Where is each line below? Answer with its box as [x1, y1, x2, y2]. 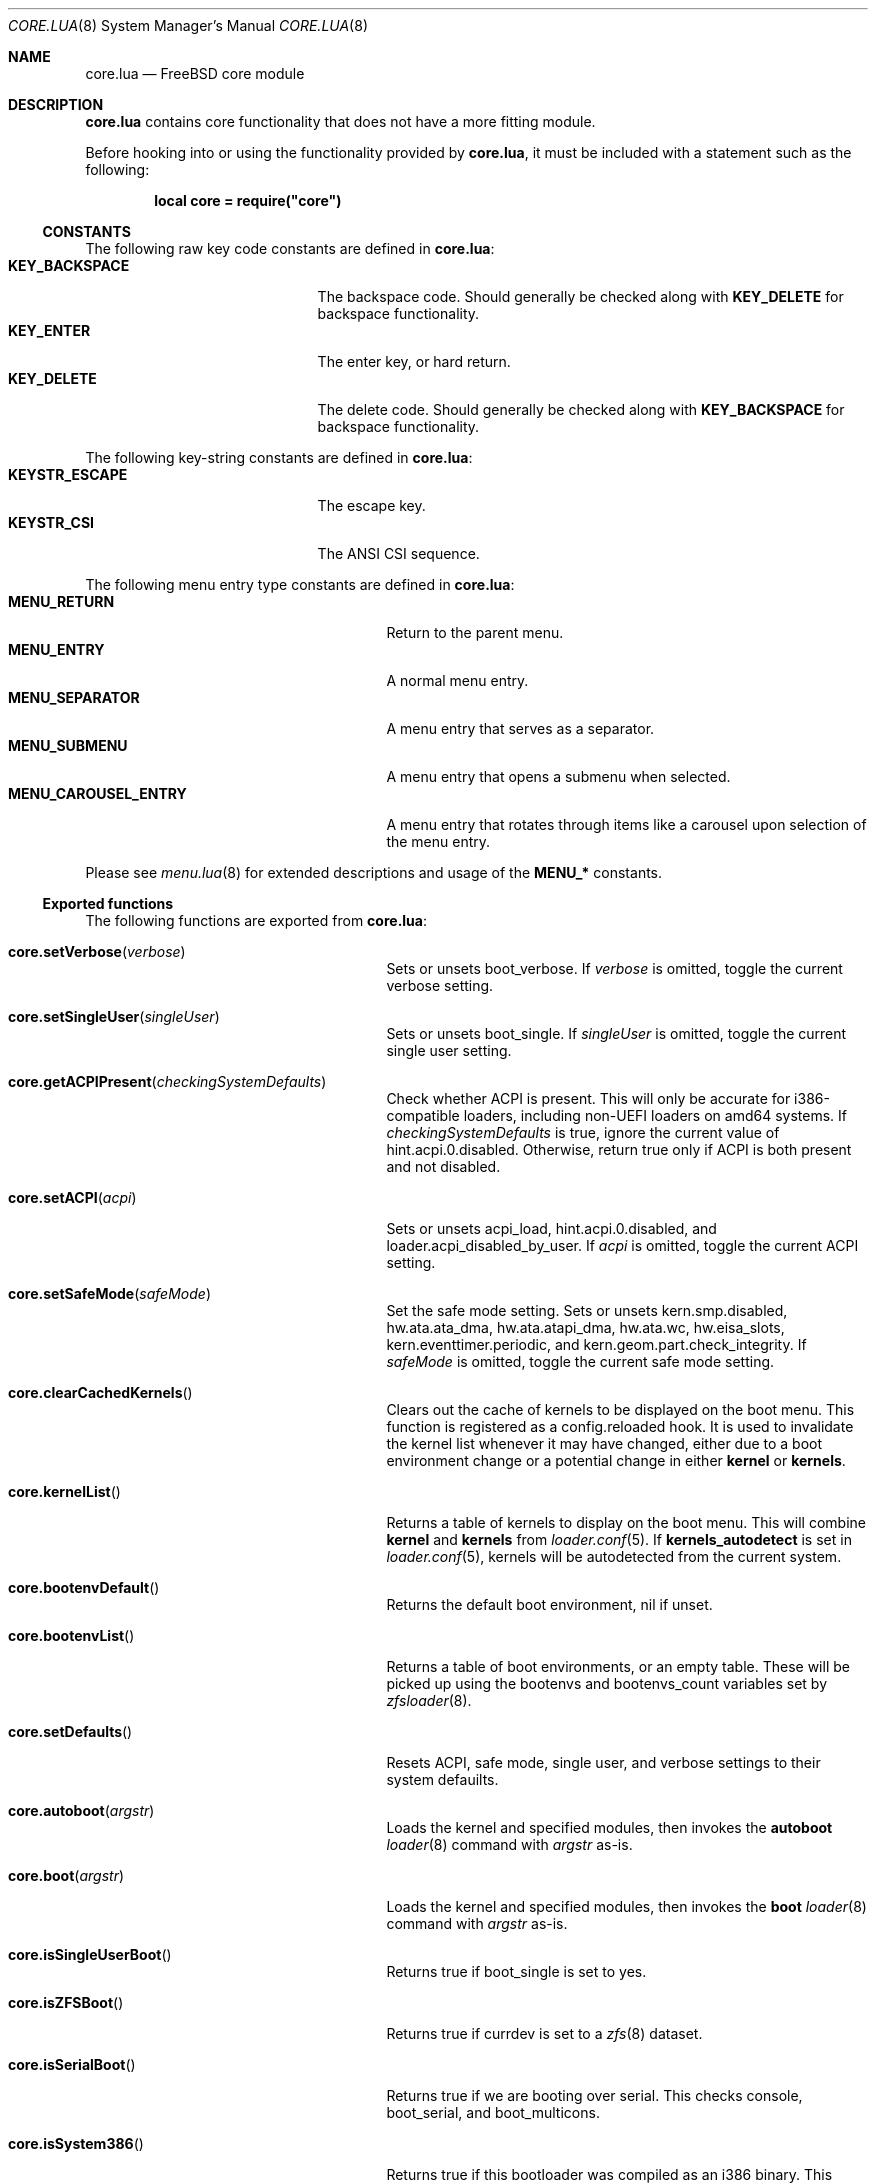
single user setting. [386, 1042, 512, 1059]
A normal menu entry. [386, 672, 529, 689]
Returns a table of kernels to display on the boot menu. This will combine [386, 1514, 866, 1531]
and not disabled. [386, 1158, 501, 1175]
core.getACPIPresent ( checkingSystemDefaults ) [8, 1073, 327, 1090]
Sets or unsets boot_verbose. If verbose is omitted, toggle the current [386, 960, 843, 977]
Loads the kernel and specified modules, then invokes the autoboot [386, 1819, 833, 1836]
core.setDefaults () [8, 1723, 133, 1740]
